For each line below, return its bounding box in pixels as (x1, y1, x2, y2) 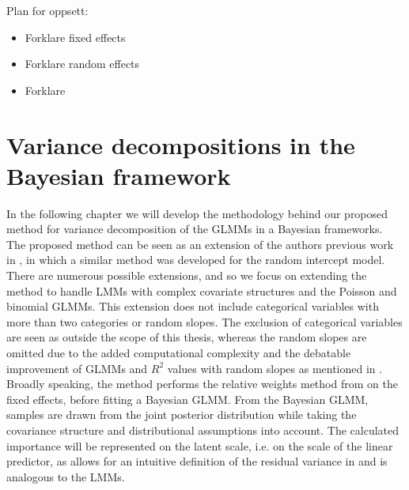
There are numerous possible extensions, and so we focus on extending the (6, 267, 367, 284)
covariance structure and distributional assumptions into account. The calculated (6, 422, 400, 438)
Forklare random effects (25, 55, 140, 72)
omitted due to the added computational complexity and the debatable (6, 345, 351, 361)
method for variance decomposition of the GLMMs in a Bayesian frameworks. (6, 220, 383, 237)
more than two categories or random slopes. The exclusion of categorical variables (6, 313, 403, 330)
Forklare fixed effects (25, 28, 126, 45)
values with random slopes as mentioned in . (167, 360, 383, 376)
